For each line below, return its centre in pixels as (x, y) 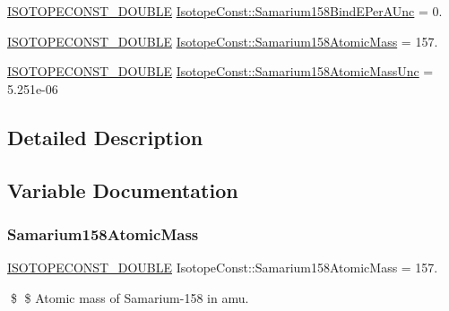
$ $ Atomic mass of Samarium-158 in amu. (130, 297)
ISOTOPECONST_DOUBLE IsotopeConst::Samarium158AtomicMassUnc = (220, 71)
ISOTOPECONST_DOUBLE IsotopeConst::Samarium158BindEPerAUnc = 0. (225, 11)
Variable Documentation (123, 190)
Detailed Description (105, 137)
